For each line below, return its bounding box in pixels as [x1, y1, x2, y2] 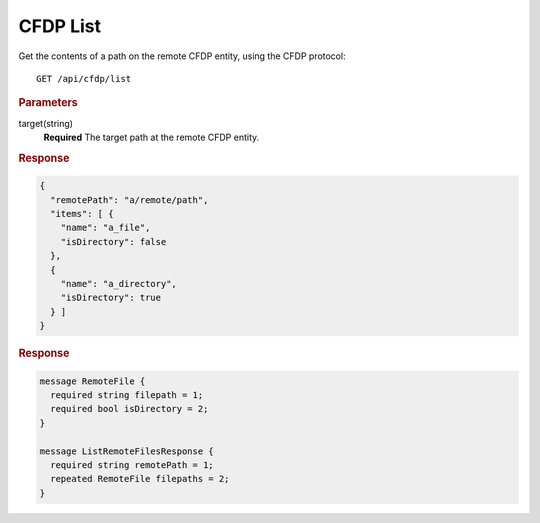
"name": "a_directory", [60, 278, 177, 289]
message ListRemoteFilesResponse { [39, 445, 214, 457]
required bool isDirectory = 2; [50, 403, 209, 415]
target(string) [18, 117, 74, 129]
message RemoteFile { [39, 375, 146, 387]
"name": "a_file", [60, 222, 151, 234]
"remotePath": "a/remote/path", [50, 194, 209, 205]
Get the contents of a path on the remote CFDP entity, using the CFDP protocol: [18, 50, 346, 62]
